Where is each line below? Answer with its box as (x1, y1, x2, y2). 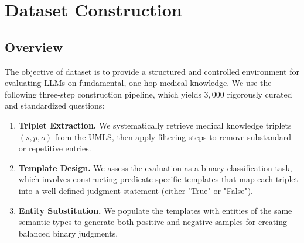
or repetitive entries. (18, 142, 91, 154)
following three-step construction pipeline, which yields (5, 88, 201, 100)
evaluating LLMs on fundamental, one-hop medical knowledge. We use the (5, 77, 272, 89)
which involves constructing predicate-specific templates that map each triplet (18, 173, 298, 185)
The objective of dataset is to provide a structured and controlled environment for (5, 65, 299, 77)
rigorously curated (227, 88, 292, 100)
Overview (5, 37, 63, 55)
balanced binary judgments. (18, 227, 118, 239)
